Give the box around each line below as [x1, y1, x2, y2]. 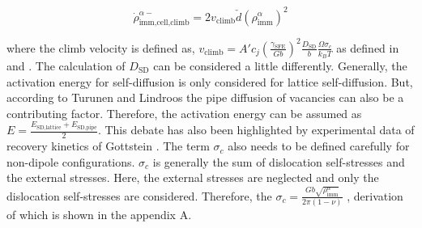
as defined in [336, 39, 399, 56]
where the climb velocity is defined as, [6, 39, 195, 56]
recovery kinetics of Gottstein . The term [6, 137, 210, 154]
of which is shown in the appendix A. [6, 205, 192, 222]
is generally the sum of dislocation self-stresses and [152, 153, 405, 170]
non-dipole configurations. [6, 153, 135, 170]
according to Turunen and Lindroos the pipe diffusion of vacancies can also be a [6, 89, 404, 106]
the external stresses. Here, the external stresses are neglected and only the [6, 169, 379, 186]
